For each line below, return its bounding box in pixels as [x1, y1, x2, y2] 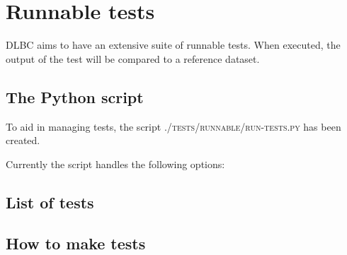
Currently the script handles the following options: [6, 156, 225, 171]
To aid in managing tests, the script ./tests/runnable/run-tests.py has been [6, 119, 341, 134]
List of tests [6, 191, 94, 213]
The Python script [6, 85, 144, 107]
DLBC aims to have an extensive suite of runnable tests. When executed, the [6, 37, 341, 52]
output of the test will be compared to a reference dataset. [6, 51, 260, 66]
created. [6, 133, 40, 148]
